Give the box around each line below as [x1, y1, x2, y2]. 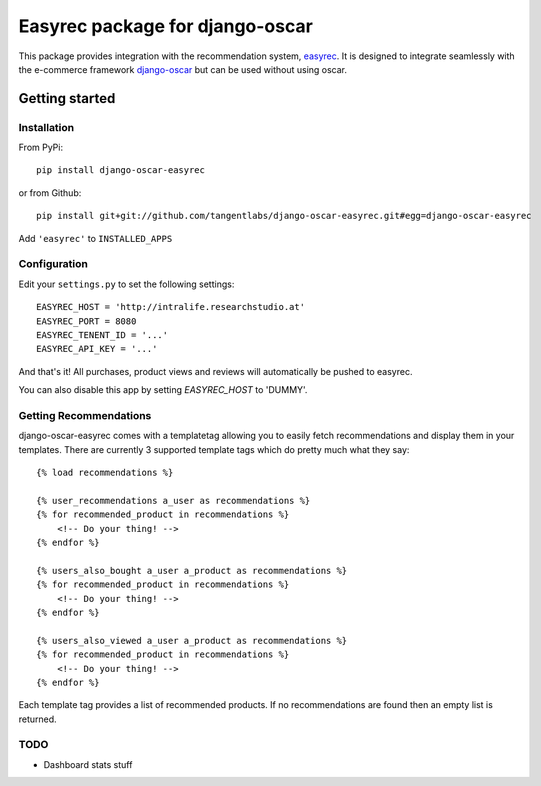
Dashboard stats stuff [43, 758, 133, 770]
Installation [18, 120, 75, 134]
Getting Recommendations [18, 408, 152, 422]
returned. [18, 713, 57, 725]
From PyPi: [18, 141, 64, 154]
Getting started [18, 90, 116, 107]
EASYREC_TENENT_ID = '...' [36, 329, 169, 340]
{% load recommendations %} [36, 467, 174, 479]
